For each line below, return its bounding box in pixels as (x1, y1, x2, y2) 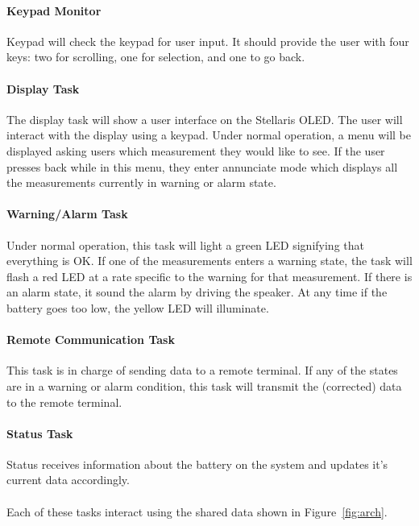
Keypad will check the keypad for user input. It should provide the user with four (6, 32, 409, 49)
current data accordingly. (6, 471, 130, 488)
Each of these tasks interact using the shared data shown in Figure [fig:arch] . (6, 503, 388, 520)
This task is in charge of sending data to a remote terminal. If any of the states (6, 362, 398, 379)
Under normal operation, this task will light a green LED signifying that (6, 236, 364, 253)
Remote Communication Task (6, 331, 175, 348)
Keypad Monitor (6, 2, 102, 19)
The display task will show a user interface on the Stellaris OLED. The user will (6, 110, 403, 127)
